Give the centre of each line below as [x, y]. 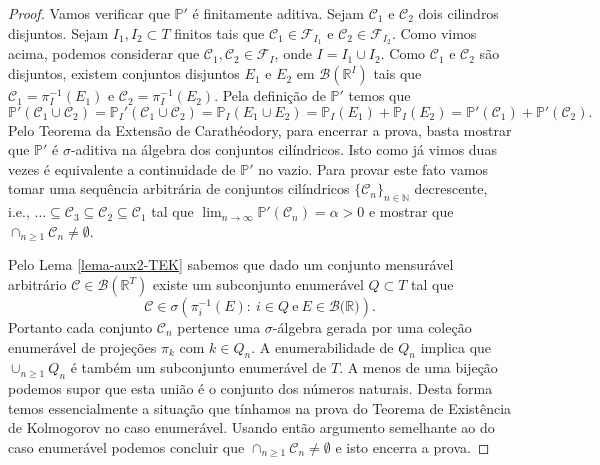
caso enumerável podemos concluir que [126, 446]
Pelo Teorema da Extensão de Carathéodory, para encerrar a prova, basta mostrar [260, 129]
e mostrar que [411, 211]
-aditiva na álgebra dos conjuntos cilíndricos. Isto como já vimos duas [283, 149]
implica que [456, 346]
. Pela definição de [270, 95]
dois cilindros [458, 13]
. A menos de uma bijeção [418, 367]
